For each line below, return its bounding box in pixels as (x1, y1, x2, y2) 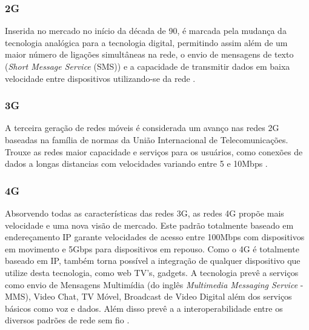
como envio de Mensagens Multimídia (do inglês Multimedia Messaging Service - (5, 278, 304, 291)
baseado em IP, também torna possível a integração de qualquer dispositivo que (5, 254, 301, 267)
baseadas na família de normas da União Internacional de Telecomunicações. (5, 133, 288, 146)
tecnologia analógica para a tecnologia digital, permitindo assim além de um (5, 36, 288, 49)
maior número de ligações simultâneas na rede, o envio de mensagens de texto (5, 48, 294, 61)
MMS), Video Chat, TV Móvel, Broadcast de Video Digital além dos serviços (5, 290, 292, 303)
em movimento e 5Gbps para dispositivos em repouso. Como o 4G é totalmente (5, 242, 299, 255)
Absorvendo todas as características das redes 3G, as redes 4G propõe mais (5, 207, 284, 219)
